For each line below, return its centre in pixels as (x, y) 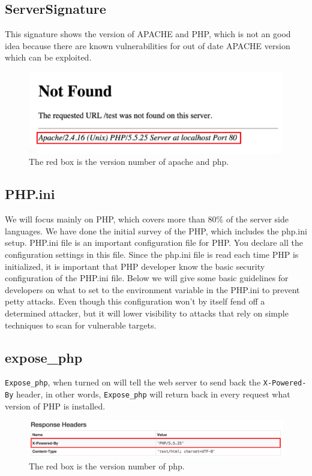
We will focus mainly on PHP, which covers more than (105, 219)
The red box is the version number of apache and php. (129, 162)
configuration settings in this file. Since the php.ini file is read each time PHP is (152, 254)
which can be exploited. (48, 57)
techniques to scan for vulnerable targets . (81, 325)
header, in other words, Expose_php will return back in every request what (153, 394)
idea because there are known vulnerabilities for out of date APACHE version (148, 45)
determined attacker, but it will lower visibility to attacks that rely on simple (147, 313)
